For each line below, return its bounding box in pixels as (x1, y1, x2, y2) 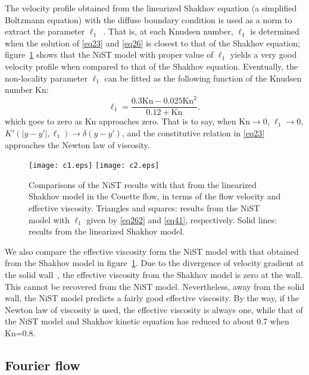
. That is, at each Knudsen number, (103, 25, 233, 37)
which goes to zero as (5, 115, 83, 127)
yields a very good (230, 48, 297, 61)
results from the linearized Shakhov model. (29, 225, 185, 237)
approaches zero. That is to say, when (99, 115, 236, 127)
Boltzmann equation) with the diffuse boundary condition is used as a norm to (5, 13, 292, 26)
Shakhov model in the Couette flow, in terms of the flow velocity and (29, 190, 281, 202)
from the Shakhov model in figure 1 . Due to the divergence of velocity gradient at (5, 257, 304, 269)
